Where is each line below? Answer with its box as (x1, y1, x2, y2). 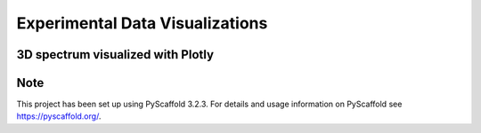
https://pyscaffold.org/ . (16, 111, 102, 121)
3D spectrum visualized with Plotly (16, 47, 214, 62)
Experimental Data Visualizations (16, 13, 268, 33)
